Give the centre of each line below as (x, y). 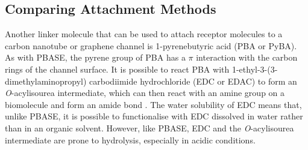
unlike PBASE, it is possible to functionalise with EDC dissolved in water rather (154, 116)
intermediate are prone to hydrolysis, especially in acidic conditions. (130, 139)
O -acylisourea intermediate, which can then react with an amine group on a (145, 93)
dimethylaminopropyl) (46, 81)
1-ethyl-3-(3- (255, 69)
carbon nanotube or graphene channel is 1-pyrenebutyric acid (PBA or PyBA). (151, 45)
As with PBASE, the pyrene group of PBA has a (95, 57)
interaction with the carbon (247, 57)
